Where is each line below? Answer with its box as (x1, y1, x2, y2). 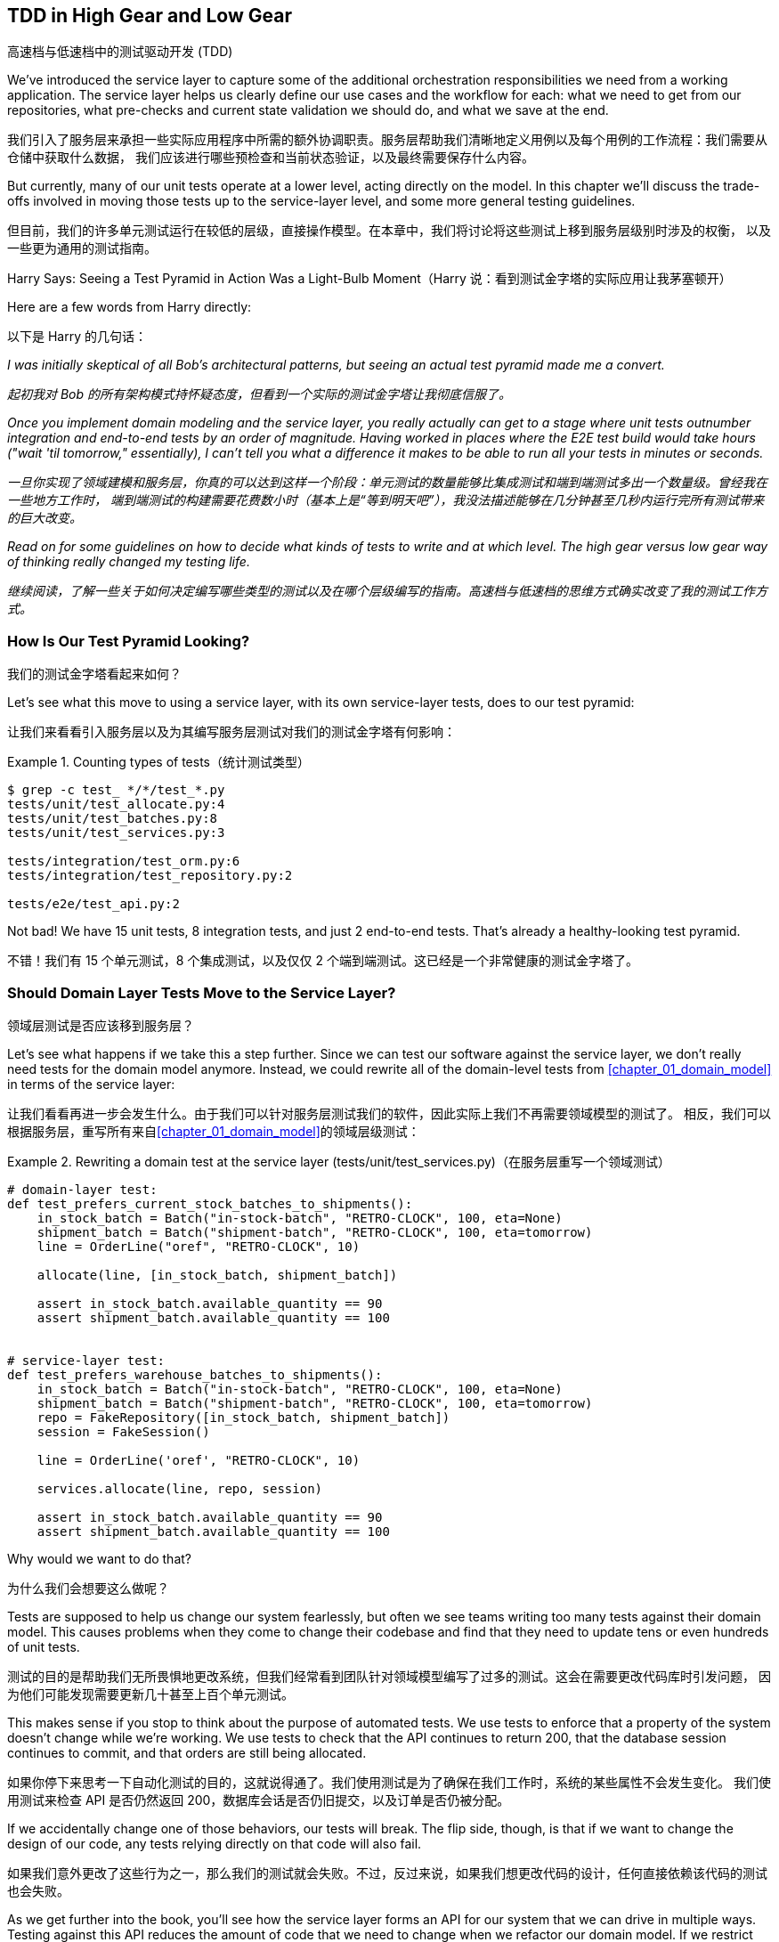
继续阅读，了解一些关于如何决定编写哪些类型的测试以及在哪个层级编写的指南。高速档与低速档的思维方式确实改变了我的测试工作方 (7, 583, 767, 599)
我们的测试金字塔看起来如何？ (7, 666, 182, 682)
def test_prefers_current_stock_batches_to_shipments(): (7, 1196, 413, 1211)
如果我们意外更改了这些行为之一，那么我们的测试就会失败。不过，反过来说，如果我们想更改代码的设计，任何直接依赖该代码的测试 (7, 1865, 767, 1881)
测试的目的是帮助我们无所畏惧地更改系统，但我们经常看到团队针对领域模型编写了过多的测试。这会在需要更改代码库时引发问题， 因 (7, 1668, 771, 1684)
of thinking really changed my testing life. (7, 554, 250, 570)
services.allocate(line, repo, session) (37, 1481, 323, 1496)
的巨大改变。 (7, 510, 82, 526)
